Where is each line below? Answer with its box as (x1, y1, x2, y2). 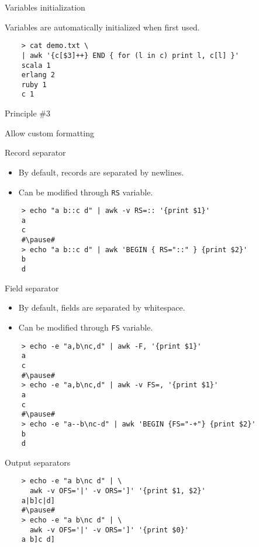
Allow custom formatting (5, 126, 94, 139)
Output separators (5, 456, 71, 468)
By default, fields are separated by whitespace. (18, 301, 185, 314)
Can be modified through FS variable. (18, 321, 153, 333)
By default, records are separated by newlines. (18, 166, 184, 178)
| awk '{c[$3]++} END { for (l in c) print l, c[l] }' (21, 51, 239, 60)
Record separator (5, 146, 66, 159)
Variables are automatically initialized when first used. (5, 20, 200, 33)
